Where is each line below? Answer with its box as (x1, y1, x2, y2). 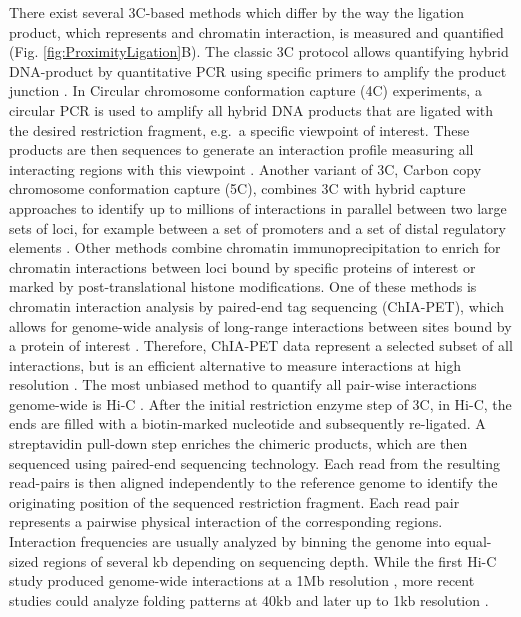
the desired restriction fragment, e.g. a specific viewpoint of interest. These (9, 119, 470, 140)
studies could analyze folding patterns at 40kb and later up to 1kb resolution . (9, 589, 489, 610)
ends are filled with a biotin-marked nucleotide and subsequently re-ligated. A (9, 413, 486, 434)
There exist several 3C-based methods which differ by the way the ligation (9, 2, 464, 22)
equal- (454, 531, 492, 552)
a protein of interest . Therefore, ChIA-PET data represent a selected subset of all (9, 335, 513, 356)
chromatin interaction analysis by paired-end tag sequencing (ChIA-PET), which (9, 295, 505, 316)
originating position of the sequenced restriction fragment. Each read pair (9, 491, 460, 512)
